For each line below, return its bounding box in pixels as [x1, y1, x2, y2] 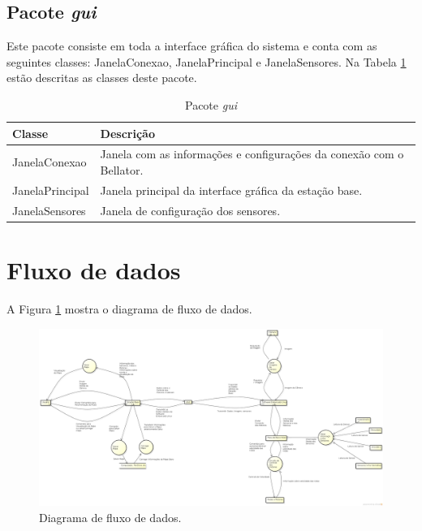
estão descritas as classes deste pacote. [6, 69, 197, 86]
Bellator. [100, 162, 144, 179]
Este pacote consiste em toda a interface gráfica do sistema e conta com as [6, 37, 377, 54]
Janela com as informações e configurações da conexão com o [100, 145, 404, 162]
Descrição [100, 124, 155, 141]
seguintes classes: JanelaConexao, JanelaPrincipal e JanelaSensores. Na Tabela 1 [6, 53, 407, 70]
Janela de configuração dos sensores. [100, 201, 281, 218]
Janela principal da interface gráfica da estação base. [100, 181, 363, 198]
